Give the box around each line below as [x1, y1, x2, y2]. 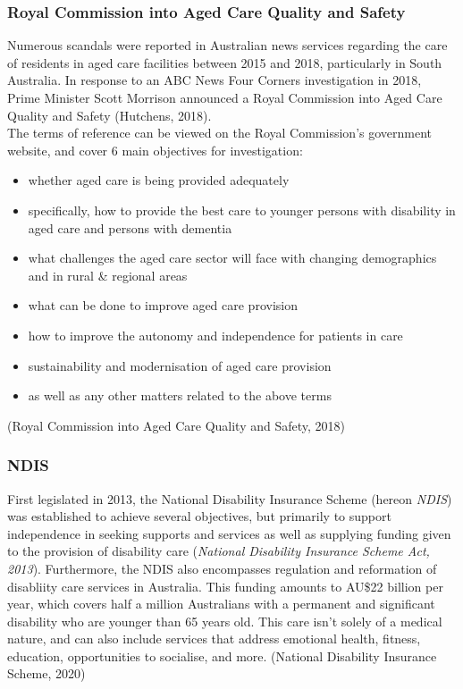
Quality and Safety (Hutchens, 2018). [7, 105, 212, 124]
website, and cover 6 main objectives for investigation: [7, 140, 303, 159]
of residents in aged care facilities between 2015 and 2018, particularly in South [7, 53, 442, 71]
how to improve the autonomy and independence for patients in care [28, 325, 403, 344]
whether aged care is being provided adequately [28, 171, 290, 189]
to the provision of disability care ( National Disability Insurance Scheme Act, [7, 542, 430, 560]
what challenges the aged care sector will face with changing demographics [28, 248, 437, 267]
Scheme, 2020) [7, 664, 86, 683]
